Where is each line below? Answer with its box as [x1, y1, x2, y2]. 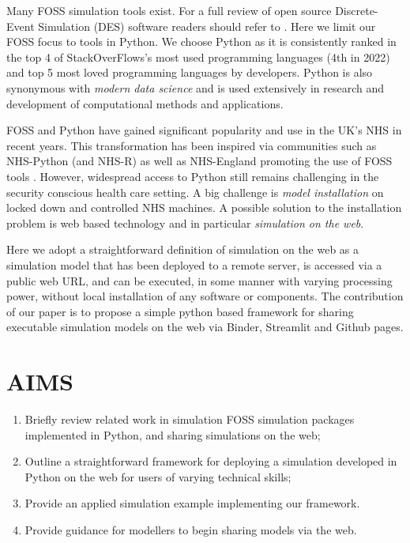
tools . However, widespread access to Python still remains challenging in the [6, 168, 379, 184]
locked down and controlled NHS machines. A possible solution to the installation [6, 199, 402, 216]
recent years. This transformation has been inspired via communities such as [6, 137, 377, 153]
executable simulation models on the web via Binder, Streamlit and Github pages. [6, 319, 404, 335]
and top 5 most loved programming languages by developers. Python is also [6, 64, 373, 81]
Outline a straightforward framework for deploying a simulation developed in [24, 453, 397, 469]
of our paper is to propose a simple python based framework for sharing [6, 303, 354, 319]
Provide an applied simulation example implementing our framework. [24, 495, 360, 511]
